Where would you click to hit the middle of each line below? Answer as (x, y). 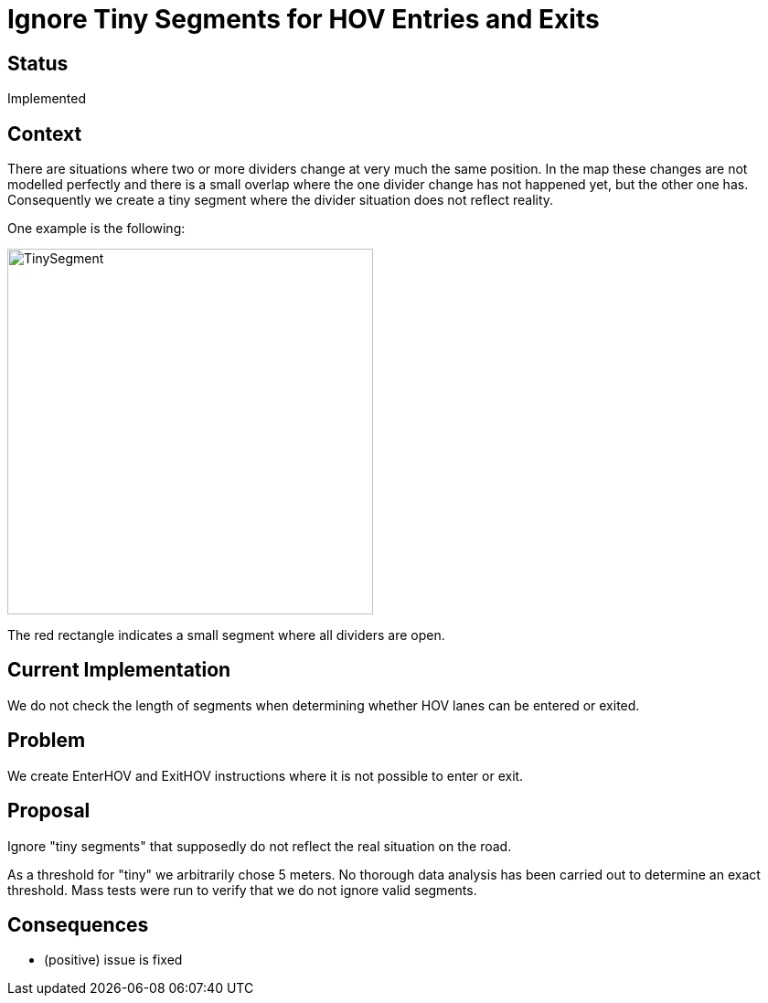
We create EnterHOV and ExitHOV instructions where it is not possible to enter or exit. (266, 775)
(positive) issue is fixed (113, 960)
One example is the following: (96, 229)
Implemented (47, 99)
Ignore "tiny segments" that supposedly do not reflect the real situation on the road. (260, 846)
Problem (47, 741)
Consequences (78, 924)
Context (45, 133)
